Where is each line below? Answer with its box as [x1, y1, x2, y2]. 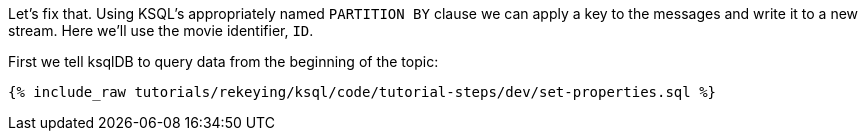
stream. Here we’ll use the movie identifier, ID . [8, 22, 314, 39]
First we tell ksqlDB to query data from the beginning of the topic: [8, 53, 439, 70]
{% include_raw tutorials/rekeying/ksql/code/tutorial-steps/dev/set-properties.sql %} [8, 84, 717, 100]
